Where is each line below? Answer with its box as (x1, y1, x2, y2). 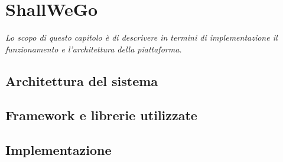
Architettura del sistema (5, 71, 158, 90)
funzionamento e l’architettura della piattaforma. (5, 42, 182, 55)
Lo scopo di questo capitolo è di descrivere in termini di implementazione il (5, 31, 278, 44)
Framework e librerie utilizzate (5, 106, 197, 124)
